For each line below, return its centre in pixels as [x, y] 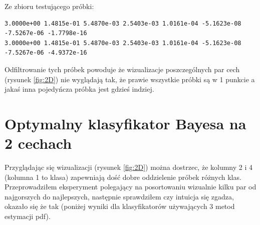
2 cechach [38, 143]
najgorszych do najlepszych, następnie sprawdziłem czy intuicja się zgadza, [119, 196]
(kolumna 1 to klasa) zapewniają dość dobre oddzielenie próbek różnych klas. [123, 177]
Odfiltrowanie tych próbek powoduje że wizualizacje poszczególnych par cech [122, 69]
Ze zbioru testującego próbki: [49, 6]
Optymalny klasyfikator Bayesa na [125, 123]
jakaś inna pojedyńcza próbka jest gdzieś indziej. [79, 89]
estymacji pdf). [28, 216]
